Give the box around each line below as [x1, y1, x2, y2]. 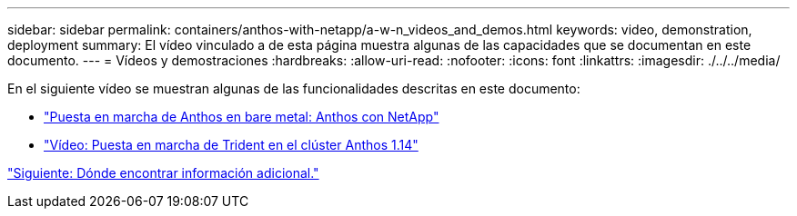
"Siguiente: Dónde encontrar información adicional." [7, 165, 319, 181]
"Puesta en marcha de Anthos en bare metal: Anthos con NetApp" [44, 109, 439, 124]
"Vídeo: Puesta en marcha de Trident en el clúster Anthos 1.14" [44, 137, 419, 152]
